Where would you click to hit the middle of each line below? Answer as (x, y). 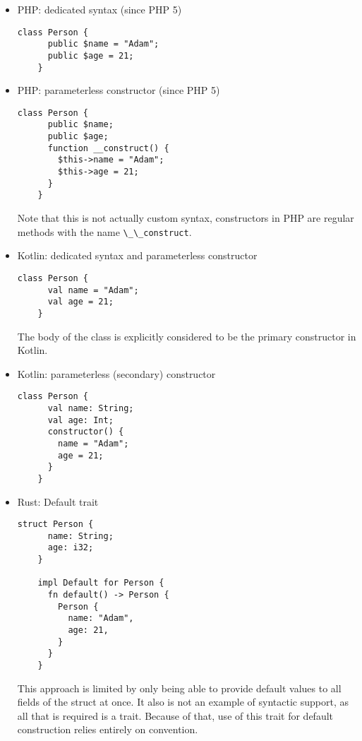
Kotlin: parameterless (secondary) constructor (116, 373)
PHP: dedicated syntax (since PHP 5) (99, 9)
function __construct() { (108, 148)
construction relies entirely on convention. (108, 729)
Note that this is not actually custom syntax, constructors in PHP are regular (186, 218)
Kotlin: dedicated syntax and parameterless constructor (137, 255)
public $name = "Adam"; (103, 44)
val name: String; (91, 408)
